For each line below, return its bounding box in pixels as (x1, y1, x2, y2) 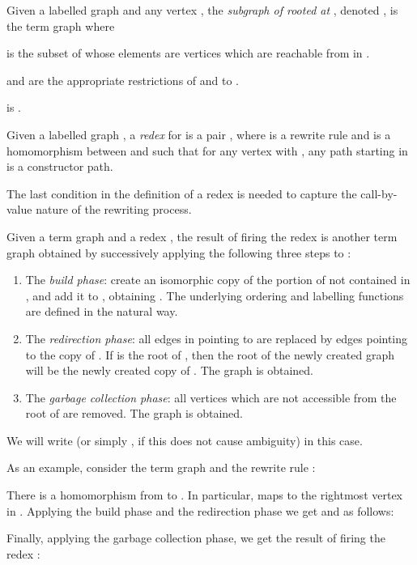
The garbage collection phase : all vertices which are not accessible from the (25, 389, 397, 406)
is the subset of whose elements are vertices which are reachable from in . (6, 45, 370, 62)
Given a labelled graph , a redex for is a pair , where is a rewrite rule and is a (6, 125, 391, 142)
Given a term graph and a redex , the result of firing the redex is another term (6, 227, 398, 244)
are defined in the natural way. (25, 303, 178, 320)
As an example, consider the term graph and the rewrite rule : (6, 459, 316, 476)
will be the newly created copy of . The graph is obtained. (25, 362, 314, 379)
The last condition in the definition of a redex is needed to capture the (6, 185, 357, 202)
